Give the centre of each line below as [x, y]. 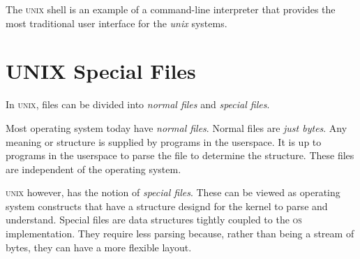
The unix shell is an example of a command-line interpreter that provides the [171, 9]
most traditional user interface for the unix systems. [117, 23]
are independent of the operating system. [93, 169]
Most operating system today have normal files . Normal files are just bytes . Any [177, 127]
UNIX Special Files [101, 71]
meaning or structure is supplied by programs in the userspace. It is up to [164, 141]
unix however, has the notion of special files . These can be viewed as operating [173, 192]
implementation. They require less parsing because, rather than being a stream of [180, 234]
